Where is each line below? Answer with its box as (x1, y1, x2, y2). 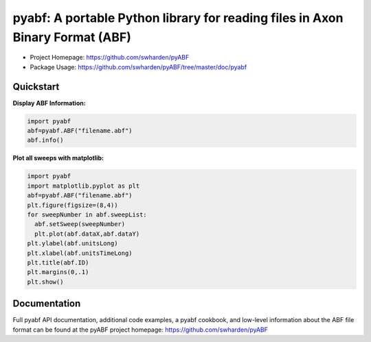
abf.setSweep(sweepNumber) (34, 220, 126, 228)
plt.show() (27, 278, 64, 286)
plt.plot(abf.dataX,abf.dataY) (34, 230, 140, 238)
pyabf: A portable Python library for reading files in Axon (12, 10, 344, 25)
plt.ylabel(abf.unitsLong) (27, 240, 118, 247)
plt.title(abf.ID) (27, 258, 89, 267)
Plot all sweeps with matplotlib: (12, 154, 104, 162)
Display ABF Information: (12, 99, 86, 107)
